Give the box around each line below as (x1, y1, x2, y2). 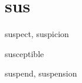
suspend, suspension (5, 67, 77, 79)
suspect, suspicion (5, 28, 69, 40)
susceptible (5, 47, 44, 59)
